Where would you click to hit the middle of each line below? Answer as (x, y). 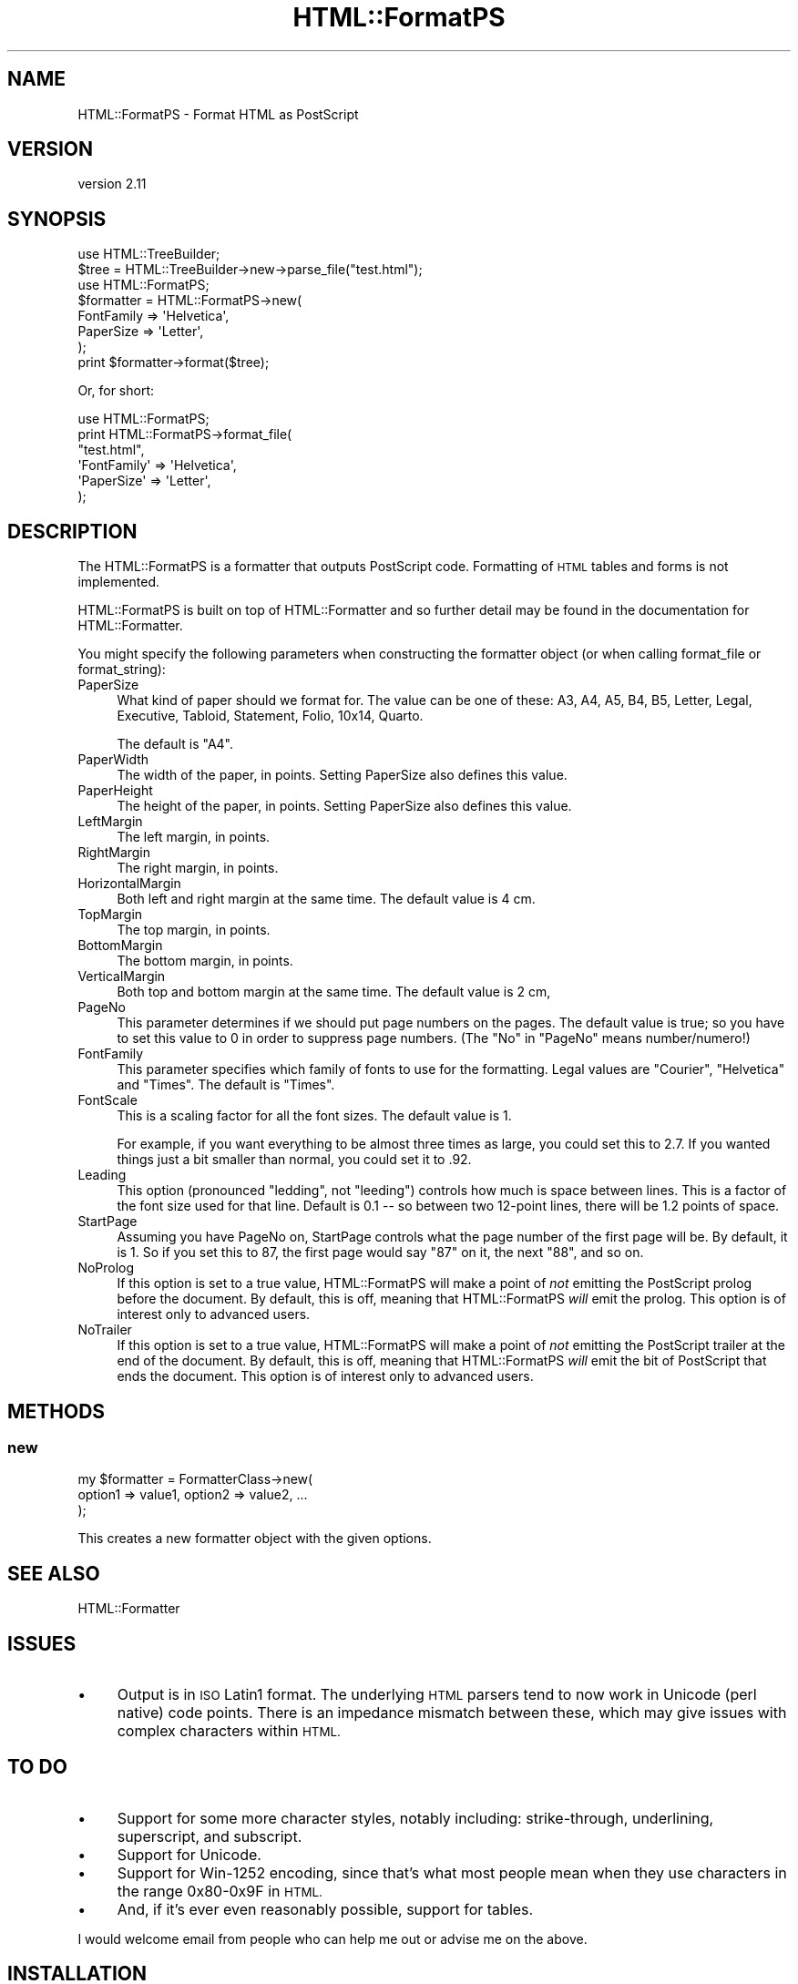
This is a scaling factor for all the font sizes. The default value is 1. (314, 1116)
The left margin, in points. (194, 837)
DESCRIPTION (72, 531)
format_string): (122, 670)
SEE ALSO (54, 1573)
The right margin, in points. (198, 868)
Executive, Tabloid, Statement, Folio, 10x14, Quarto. (270, 716)
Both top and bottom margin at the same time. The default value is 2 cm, (334, 992)
